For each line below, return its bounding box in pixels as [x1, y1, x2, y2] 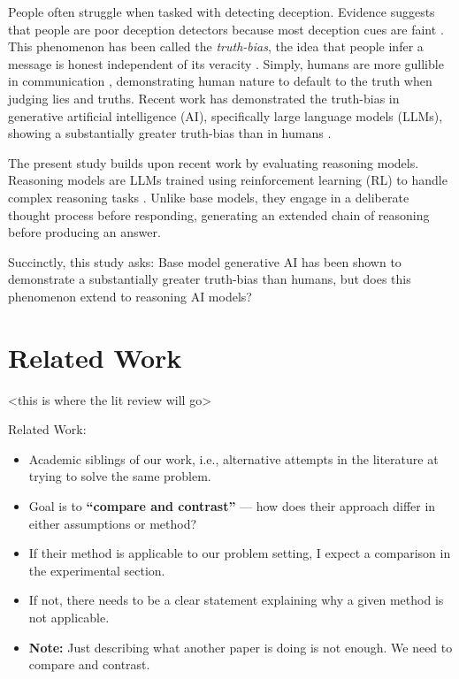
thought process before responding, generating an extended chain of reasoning [8, 205, 430, 224]
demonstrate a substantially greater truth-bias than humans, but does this [8, 270, 411, 288]
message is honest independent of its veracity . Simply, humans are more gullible [8, 54, 444, 72]
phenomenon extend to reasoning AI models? [8, 286, 252, 305]
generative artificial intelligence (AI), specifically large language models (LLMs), [8, 106, 443, 125]
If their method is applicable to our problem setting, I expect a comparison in [28, 544, 451, 562]
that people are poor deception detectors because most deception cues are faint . [8, 19, 444, 38]
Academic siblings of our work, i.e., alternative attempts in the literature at [28, 449, 439, 468]
